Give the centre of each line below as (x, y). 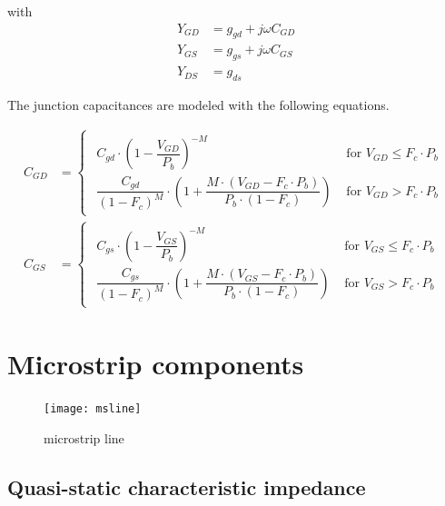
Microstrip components (156, 363)
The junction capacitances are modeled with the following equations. (198, 105)
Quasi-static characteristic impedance (187, 486)
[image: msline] (93, 408)
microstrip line (84, 437)
